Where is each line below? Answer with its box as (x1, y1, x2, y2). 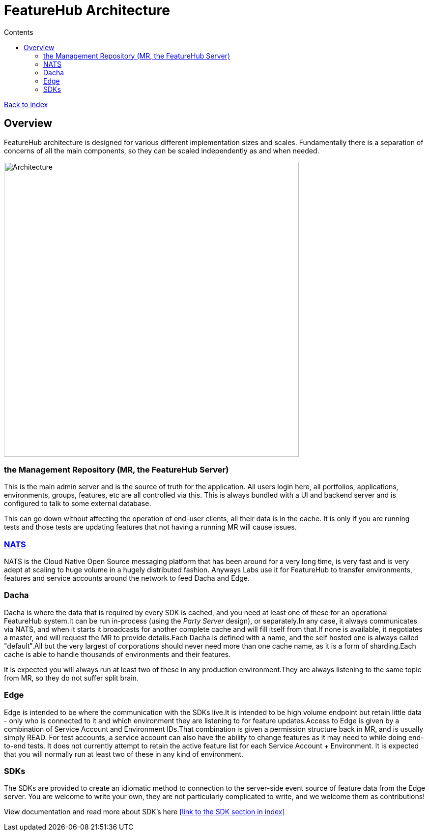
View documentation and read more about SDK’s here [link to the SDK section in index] (4, 807, 285, 816)
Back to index (4, 100, 48, 109)
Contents (4, 28, 33, 36)
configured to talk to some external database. (4, 499, 151, 508)
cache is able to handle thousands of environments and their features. (4, 650, 231, 658)
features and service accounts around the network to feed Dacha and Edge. (4, 574, 250, 583)
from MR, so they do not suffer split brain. (4, 673, 139, 682)
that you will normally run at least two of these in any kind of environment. (4, 749, 244, 758)
